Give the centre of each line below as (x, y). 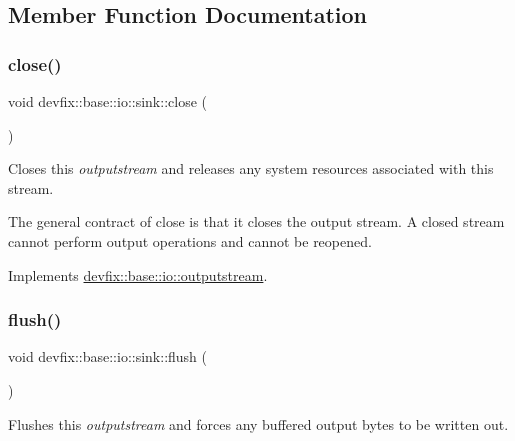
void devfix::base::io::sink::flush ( (108, 356)
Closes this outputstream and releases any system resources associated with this (251, 168)
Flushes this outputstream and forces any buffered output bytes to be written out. (258, 423)
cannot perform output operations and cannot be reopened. (190, 240)
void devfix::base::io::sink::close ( (107, 101)
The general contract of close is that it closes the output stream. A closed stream (256, 221)
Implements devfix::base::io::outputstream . (138, 274)
